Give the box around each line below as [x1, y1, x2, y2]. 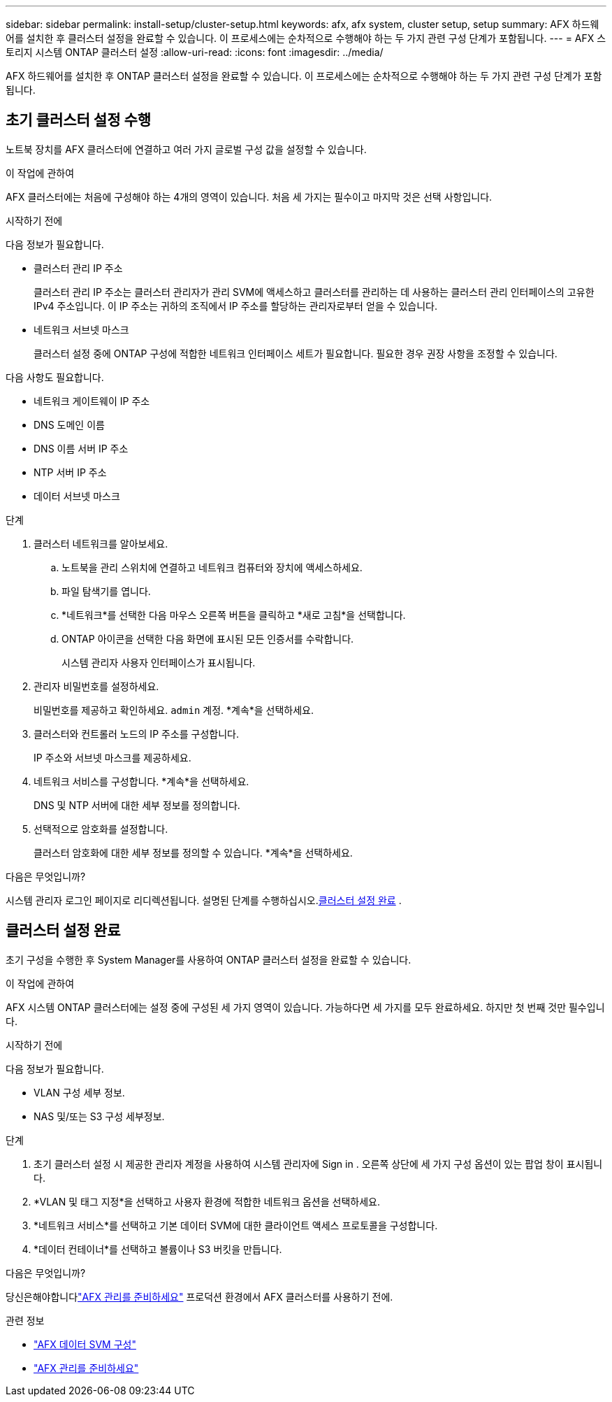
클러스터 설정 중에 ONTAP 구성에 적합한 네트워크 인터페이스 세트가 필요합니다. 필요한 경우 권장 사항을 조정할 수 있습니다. [34, 347, 558, 359]
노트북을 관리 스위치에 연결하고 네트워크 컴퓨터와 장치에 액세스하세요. [61, 561, 363, 573]
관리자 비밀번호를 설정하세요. [34, 680, 159, 692]
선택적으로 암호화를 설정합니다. [34, 822, 168, 835]
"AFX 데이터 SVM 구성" [34, 1338, 136, 1350]
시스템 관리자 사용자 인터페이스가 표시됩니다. [61, 656, 256, 668]
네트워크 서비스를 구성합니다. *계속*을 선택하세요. [34, 775, 249, 787]
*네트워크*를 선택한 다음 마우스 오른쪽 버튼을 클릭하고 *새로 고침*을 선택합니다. [61, 608, 406, 621]
